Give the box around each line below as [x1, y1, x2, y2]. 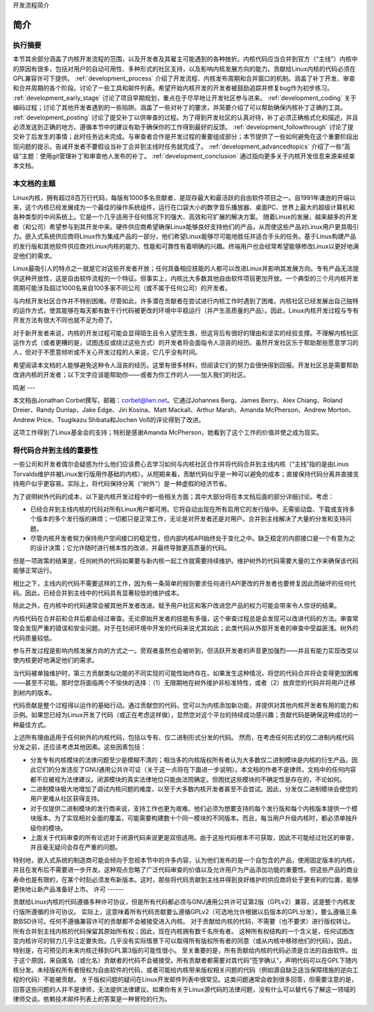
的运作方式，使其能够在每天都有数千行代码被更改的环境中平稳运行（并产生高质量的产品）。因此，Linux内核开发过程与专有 [12, 306, 359, 314]
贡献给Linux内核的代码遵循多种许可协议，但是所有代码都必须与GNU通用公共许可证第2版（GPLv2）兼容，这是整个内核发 [12, 897, 356, 906]
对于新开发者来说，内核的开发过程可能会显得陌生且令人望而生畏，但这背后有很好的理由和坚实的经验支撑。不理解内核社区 [12, 328, 359, 337]
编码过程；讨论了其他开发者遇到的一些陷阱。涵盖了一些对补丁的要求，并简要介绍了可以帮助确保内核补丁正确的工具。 [12, 103, 346, 112]
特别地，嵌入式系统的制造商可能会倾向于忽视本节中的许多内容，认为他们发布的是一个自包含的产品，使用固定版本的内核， [12, 856, 359, 864]
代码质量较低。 [12, 634, 55, 642]
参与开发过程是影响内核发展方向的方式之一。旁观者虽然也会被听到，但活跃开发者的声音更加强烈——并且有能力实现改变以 [12, 646, 359, 655]
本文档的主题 [12, 179, 56, 189]
